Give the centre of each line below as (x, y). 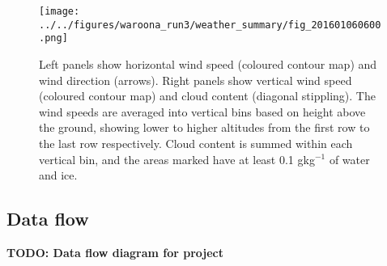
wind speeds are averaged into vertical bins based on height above (202, 111)
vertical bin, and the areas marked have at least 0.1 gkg (177, 159)
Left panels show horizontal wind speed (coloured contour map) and (208, 63)
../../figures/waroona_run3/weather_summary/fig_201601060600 (210, 25)
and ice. (58, 175)
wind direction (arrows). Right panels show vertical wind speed (196, 80)
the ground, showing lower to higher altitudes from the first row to (204, 127)
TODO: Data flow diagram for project (115, 252)
